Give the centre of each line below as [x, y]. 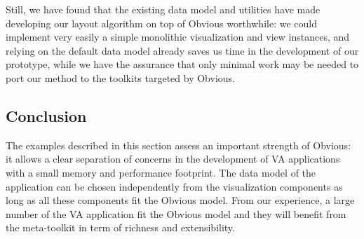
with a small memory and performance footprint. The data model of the [161, 172]
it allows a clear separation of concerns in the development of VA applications [173, 159]
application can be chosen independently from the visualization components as [174, 186]
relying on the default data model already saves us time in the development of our [182, 50]
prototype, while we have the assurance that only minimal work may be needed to [182, 64]
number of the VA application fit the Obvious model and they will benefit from [176, 213]
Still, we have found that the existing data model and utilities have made [163, 9]
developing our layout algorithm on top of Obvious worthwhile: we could [161, 23]
